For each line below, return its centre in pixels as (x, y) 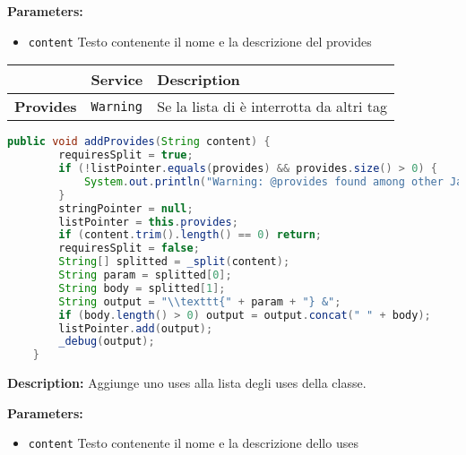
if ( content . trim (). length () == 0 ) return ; (190, 235)
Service (117, 80)
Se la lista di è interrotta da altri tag (272, 107)
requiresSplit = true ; (126, 155)
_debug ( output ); (107, 342)
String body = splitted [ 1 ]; (142, 288)
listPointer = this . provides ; (148, 222)
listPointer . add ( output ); (136, 328)
